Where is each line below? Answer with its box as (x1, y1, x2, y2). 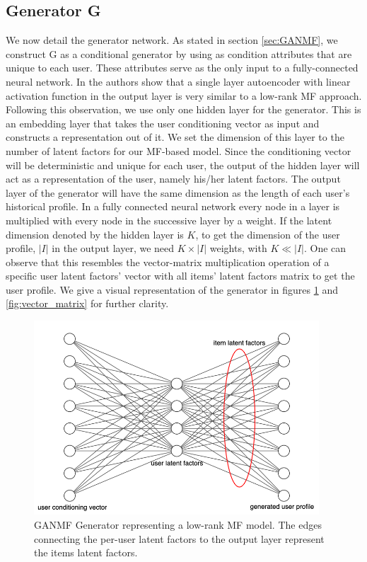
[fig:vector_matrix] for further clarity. (6, 296, 169, 311)
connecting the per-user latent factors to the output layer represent (34, 531, 325, 546)
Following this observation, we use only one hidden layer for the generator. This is (6, 102, 361, 117)
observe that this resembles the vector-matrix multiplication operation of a (6, 254, 330, 269)
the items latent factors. (34, 545, 138, 560)
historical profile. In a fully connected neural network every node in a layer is (6, 199, 340, 214)
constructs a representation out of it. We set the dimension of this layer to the (6, 130, 344, 144)
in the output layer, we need (52, 241, 175, 256)
